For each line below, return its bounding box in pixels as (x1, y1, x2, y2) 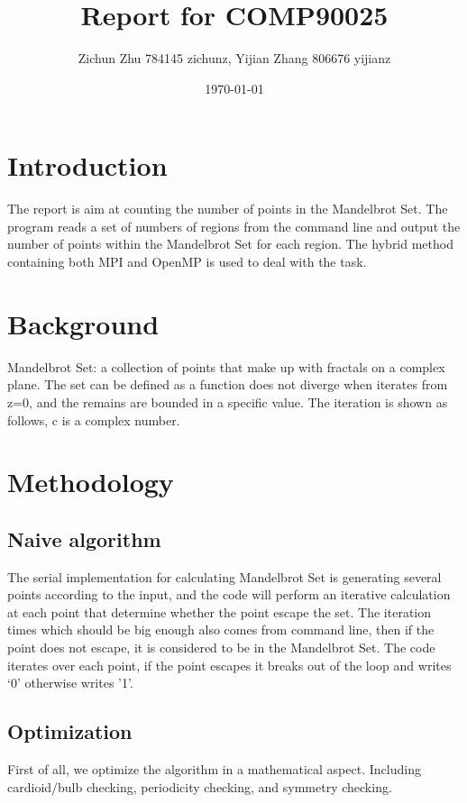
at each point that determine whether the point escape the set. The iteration (7, 602, 432, 621)
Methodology (7, 463, 174, 500)
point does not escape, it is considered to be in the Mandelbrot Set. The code (7, 638, 435, 657)
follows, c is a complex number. (7, 410, 180, 429)
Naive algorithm (7, 525, 161, 552)
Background (7, 305, 160, 342)
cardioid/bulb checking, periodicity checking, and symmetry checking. (7, 777, 392, 796)
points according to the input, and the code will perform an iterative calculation (7, 585, 451, 604)
